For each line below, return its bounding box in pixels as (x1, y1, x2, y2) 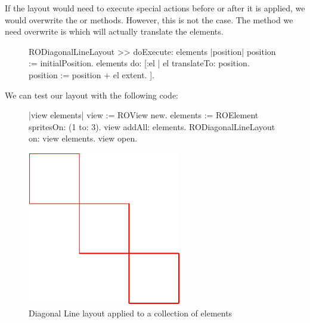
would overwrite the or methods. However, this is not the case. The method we (5, 13, 293, 26)
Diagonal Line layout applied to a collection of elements (29, 306, 232, 319)
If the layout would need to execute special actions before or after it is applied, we (5, 2, 305, 14)
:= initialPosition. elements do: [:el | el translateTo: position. (29, 57, 250, 69)
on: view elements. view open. (29, 132, 138, 144)
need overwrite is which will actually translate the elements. (5, 25, 224, 38)
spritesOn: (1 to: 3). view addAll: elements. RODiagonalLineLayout (29, 120, 275, 133)
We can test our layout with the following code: (5, 88, 179, 101)
